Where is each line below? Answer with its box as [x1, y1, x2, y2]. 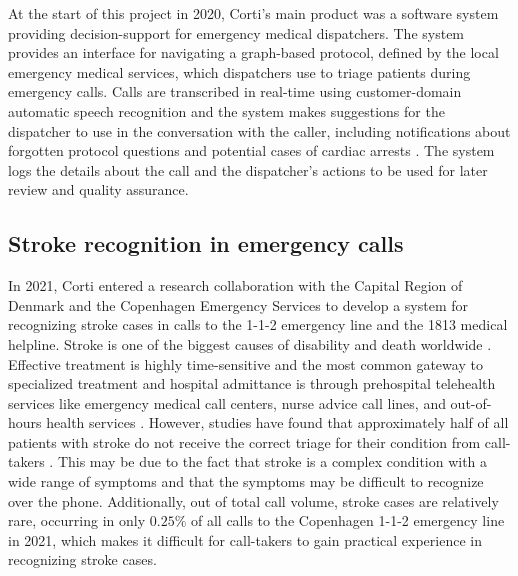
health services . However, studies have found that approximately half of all [46, 412, 509, 433]
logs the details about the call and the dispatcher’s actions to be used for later [8, 159, 488, 180]
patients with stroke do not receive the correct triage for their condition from [8, 431, 481, 452]
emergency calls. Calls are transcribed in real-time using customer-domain [8, 81, 462, 102]
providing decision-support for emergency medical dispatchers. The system [8, 22, 465, 43]
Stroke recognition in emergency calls [8, 228, 404, 259]
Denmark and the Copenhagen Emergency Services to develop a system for [8, 294, 469, 315]
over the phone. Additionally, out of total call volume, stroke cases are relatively [8, 490, 499, 511]
